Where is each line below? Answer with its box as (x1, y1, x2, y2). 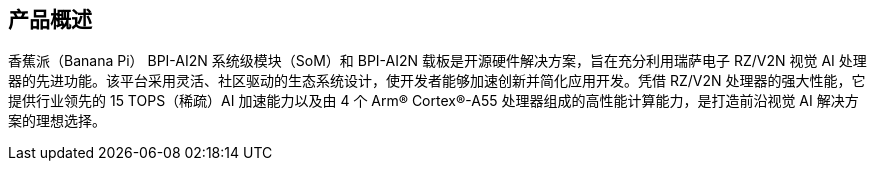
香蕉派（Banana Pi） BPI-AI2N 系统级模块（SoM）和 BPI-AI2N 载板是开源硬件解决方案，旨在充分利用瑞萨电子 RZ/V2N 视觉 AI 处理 (8, 52, 867, 70)
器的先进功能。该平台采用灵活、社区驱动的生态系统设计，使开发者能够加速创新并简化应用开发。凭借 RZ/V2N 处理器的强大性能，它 (8, 72, 866, 90)
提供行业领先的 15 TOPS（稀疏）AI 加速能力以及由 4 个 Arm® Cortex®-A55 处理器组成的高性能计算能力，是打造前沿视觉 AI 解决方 (8, 92, 859, 110)
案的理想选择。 (8, 112, 106, 130)
